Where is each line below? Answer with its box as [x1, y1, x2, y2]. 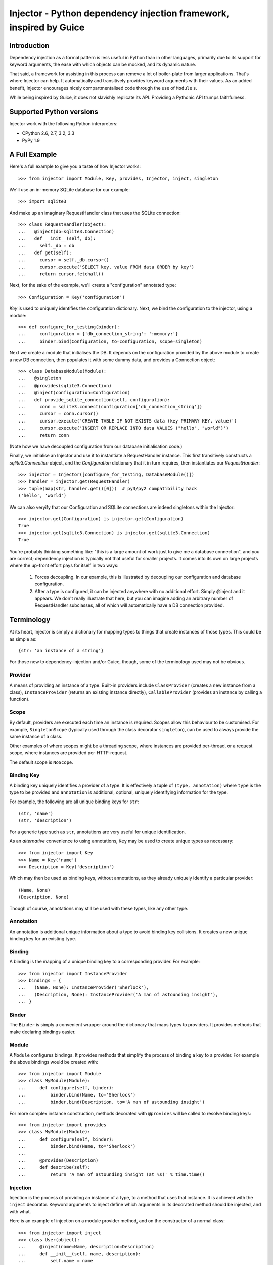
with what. [9, 1208, 31, 1214]
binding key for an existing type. [9, 936, 77, 942]
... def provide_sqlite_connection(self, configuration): [18, 397, 170, 402]
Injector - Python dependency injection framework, [9, 8, 230, 19]
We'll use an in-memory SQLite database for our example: [9, 187, 130, 193]
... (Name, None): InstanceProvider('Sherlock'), [18, 985, 149, 990]
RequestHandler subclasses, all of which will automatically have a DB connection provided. [34, 602, 224, 608]
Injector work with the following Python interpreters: [9, 120, 118, 126]
